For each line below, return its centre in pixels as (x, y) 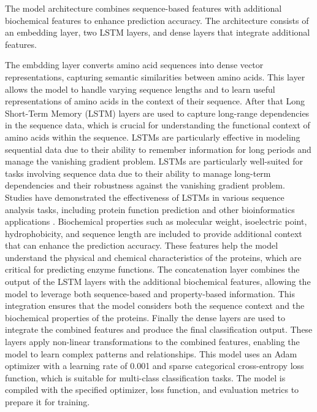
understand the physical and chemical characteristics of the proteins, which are (153, 257)
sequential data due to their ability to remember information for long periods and (158, 149)
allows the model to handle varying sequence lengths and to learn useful (140, 89)
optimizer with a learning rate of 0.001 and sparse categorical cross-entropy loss (155, 366)
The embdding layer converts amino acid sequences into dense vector (134, 65)
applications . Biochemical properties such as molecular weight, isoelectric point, (156, 221)
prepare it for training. (48, 402)
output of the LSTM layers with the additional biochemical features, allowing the (158, 282)
